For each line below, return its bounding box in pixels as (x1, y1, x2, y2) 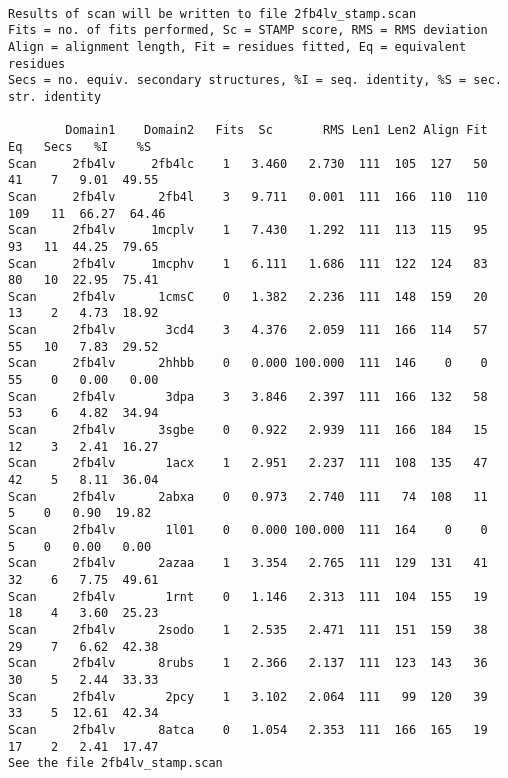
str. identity (8, 89, 102, 104)
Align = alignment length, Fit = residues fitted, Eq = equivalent (8, 39, 467, 54)
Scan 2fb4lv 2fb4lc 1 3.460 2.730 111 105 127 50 (8, 156, 488, 171)
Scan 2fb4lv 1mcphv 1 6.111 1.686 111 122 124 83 (8, 256, 488, 271)
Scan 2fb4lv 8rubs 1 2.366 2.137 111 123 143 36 (8, 656, 488, 671)
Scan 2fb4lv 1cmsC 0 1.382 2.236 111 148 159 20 (8, 289, 488, 304)
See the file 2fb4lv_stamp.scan (8, 756, 223, 771)
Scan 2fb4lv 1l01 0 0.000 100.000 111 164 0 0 (8, 523, 488, 537)
